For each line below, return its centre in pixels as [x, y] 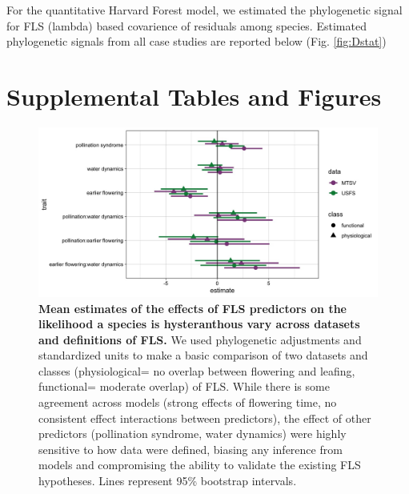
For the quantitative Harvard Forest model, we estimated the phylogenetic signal [204, 10]
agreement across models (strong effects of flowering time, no [188, 402]
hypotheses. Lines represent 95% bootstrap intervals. [168, 481]
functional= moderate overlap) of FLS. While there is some [184, 386]
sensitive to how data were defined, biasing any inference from [190, 449]
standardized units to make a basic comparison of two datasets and [203, 355]
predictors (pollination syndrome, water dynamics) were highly [192, 434]
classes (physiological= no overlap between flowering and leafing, [197, 370]
